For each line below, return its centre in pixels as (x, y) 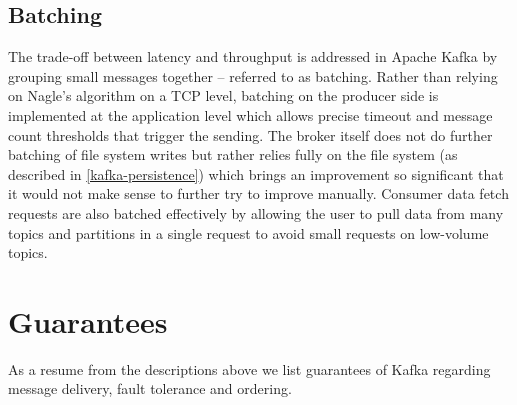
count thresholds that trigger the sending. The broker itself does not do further (250, 134)
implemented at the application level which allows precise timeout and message (250, 114)
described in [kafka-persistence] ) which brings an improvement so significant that (256, 173)
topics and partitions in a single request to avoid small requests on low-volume (248, 232)
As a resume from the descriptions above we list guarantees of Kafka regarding (249, 368)
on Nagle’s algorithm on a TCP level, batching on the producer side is (223, 95)
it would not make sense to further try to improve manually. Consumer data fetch (258, 193)
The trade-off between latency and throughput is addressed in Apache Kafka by (253, 56)
